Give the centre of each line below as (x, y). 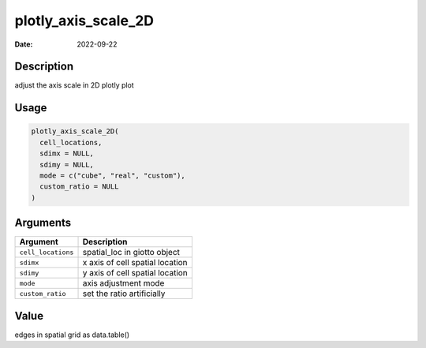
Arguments (43, 223)
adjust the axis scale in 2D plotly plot (74, 85)
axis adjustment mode (123, 283)
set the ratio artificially (124, 294)
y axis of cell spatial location (135, 273)
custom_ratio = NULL (79, 187)
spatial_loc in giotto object (131, 253)
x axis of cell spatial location (135, 263)
